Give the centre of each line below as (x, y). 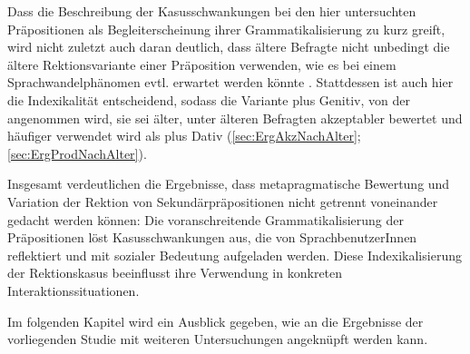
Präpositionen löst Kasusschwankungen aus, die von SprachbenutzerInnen (212, 237)
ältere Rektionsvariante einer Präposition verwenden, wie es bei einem (202, 64)
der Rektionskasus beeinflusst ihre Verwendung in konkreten (175, 273)
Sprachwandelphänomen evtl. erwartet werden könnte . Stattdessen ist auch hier (230, 82)
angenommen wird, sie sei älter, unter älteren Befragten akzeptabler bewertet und (235, 118)
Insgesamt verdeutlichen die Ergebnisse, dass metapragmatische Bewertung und (229, 184)
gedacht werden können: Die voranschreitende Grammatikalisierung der (206, 219)
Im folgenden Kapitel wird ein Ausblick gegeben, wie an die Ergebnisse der (215, 321)
